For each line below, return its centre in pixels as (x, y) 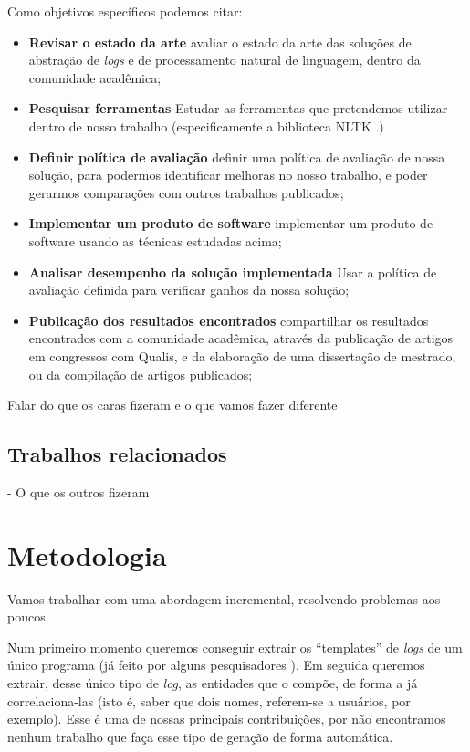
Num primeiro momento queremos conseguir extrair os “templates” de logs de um (235, 647)
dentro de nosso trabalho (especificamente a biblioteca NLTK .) (206, 125)
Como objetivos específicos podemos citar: (125, 11)
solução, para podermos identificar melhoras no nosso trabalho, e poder (228, 175)
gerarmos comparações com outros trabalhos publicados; (186, 192)
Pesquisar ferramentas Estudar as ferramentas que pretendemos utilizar (238, 108)
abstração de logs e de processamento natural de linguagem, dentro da (225, 60)
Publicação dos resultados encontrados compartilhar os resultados (229, 320)
